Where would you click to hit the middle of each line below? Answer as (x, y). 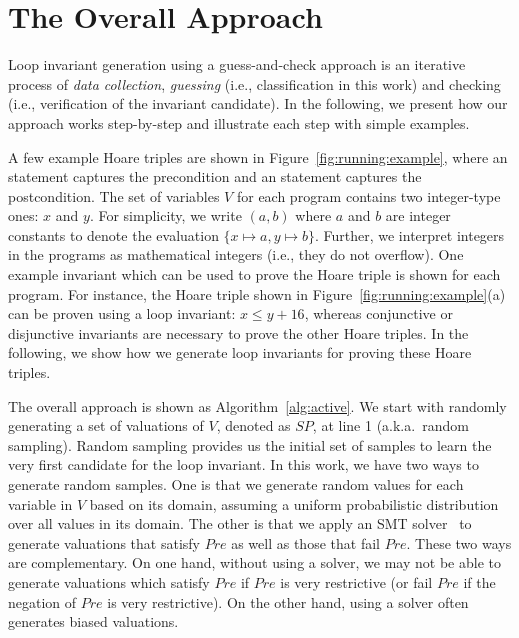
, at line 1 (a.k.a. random (390, 425)
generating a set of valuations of (106, 425)
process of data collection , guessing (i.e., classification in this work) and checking (254, 83)
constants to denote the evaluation (113, 234)
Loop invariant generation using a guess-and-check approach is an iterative (237, 64)
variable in (40, 503)
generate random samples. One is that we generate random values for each (236, 484)
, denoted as (253, 425)
